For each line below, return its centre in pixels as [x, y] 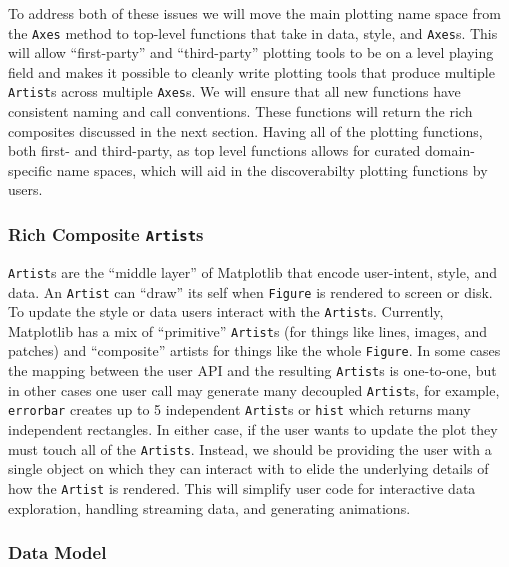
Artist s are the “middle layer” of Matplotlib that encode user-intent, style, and [252, 271]
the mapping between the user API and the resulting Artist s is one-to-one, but [252, 370]
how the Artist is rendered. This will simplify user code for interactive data [242, 487]
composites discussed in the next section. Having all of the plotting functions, [245, 130]
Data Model [57, 552]
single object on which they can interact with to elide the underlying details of [248, 468]
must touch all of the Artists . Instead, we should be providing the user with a [250, 448]
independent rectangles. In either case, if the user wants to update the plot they [253, 429]
